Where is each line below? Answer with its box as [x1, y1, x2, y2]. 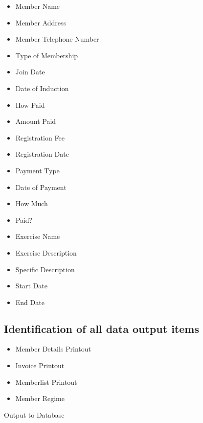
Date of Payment [15, 182, 67, 192]
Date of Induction [15, 83, 69, 93]
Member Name [15, 1, 60, 11]
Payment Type [15, 165, 60, 175]
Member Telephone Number [15, 34, 99, 44]
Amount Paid [15, 116, 56, 126]
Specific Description [15, 264, 75, 274]
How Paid [15, 99, 45, 110]
